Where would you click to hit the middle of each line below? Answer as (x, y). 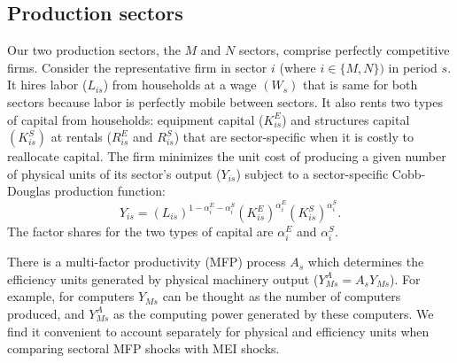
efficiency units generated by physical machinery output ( (163, 278)
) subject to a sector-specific (312, 173)
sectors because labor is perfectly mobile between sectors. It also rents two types (225, 101)
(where (298, 67)
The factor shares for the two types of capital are (140, 231)
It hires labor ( (47, 85)
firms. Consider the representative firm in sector (137, 67)
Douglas (29, 191)
